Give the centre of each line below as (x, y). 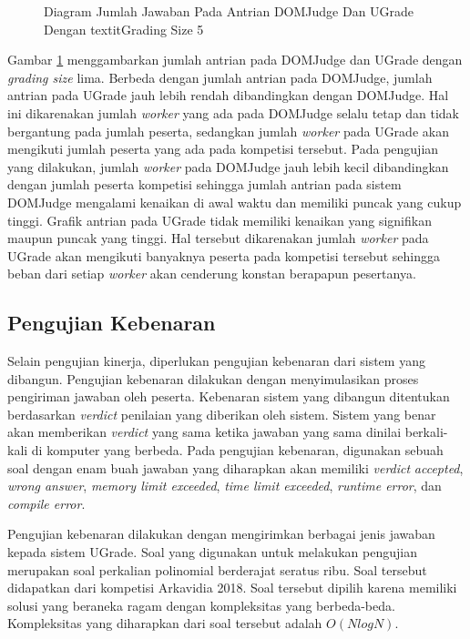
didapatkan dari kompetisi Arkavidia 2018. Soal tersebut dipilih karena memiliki (232, 588)
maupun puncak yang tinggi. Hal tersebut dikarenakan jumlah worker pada (218, 238)
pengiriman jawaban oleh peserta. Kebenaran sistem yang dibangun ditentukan (229, 396)
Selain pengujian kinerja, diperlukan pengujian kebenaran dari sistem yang (216, 361)
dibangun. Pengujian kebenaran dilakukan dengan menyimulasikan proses (213, 378)
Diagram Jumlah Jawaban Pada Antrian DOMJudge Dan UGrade (229, 11)
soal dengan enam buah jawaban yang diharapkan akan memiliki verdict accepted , (235, 467)
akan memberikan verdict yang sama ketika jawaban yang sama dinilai (204, 432)
